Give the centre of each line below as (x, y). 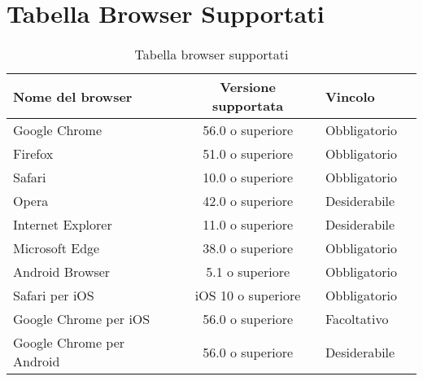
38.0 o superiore (248, 248)
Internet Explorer (63, 225)
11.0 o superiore (248, 225)
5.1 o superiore (248, 272)
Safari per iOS (54, 296)
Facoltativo (357, 319)
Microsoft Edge (57, 248)
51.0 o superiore (248, 154)
